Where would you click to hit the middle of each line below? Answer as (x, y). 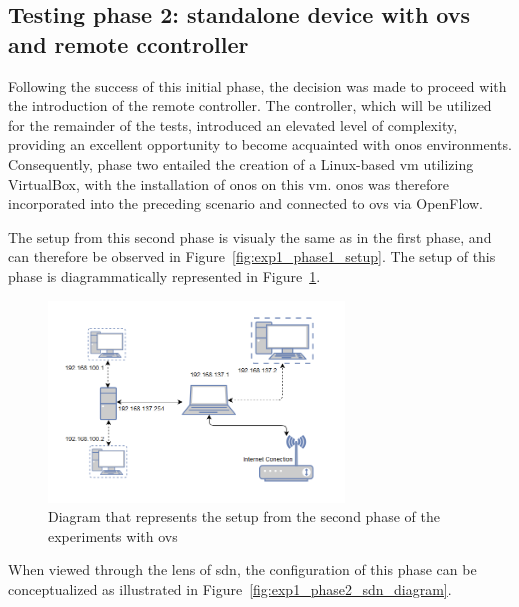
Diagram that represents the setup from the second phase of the (244, 516)
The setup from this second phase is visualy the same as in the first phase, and (250, 236)
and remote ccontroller (128, 43)
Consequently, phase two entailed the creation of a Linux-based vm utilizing (241, 163)
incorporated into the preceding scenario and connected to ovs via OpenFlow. (245, 203)
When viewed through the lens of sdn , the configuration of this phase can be (242, 569)
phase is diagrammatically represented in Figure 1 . (164, 275)
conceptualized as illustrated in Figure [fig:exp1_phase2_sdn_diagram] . (230, 588)
